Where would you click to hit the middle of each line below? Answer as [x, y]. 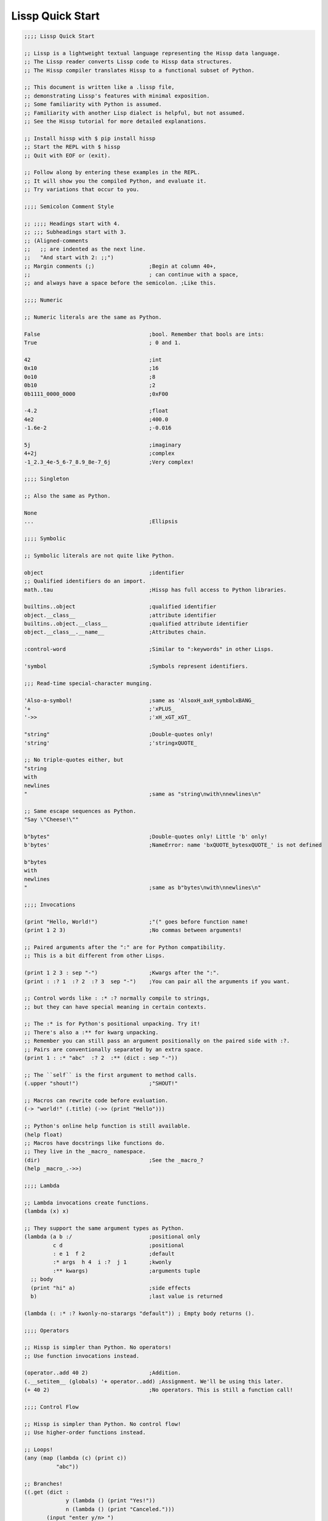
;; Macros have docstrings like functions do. [94, 1143]
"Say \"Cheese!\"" [51, 820]
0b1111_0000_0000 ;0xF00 [96, 394]
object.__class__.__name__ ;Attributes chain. [115, 632]
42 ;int [93, 360]
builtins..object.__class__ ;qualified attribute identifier [136, 624]
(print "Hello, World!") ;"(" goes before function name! [136, 921]
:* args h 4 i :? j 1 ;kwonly [112, 1262]
